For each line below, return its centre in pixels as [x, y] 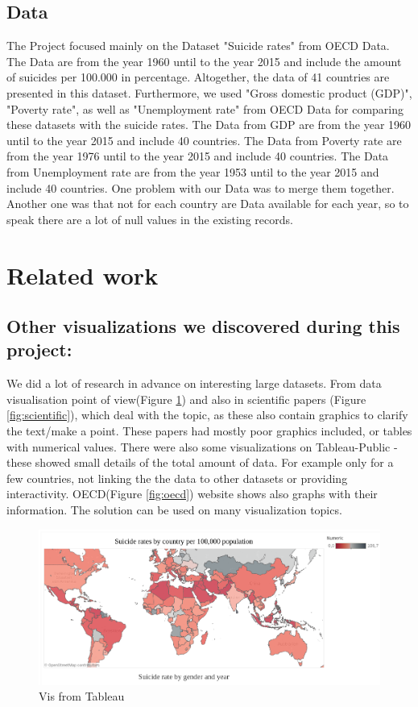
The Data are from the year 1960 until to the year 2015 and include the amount [204, 61]
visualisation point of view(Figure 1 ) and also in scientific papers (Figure [186, 399]
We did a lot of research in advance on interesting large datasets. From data [194, 383]
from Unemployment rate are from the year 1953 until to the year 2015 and [193, 171]
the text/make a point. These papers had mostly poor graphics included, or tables [209, 431]
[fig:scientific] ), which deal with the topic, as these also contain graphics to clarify [207, 415]
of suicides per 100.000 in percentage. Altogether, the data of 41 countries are [198, 77]
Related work [83, 274]
